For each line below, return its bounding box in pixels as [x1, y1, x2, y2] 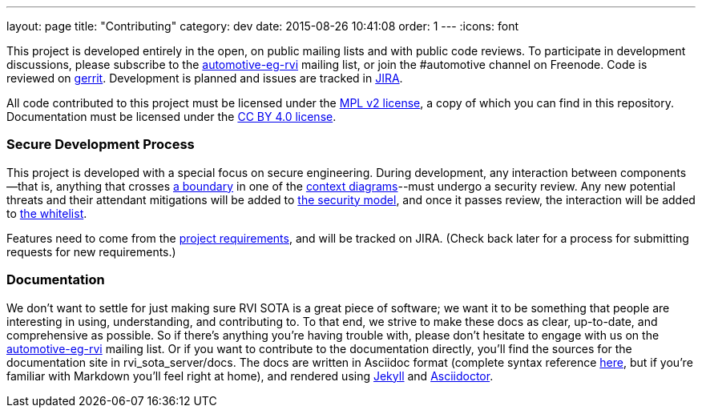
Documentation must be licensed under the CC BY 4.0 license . [6, 110, 337, 123]
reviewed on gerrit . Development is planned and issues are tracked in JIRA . [6, 71, 403, 85]
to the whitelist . [6, 206, 87, 220]
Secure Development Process [6, 136, 195, 153]
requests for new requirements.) [6, 244, 176, 259]
